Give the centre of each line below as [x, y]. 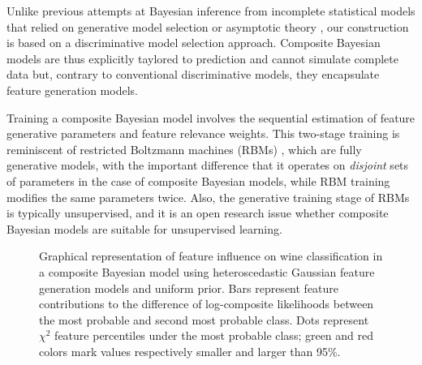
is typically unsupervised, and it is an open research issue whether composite [198, 213]
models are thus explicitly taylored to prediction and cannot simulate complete [202, 58]
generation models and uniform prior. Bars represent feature [189, 288]
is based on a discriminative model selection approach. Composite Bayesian [194, 43]
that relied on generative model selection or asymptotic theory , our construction [208, 26]
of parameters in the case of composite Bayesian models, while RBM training [198, 180]
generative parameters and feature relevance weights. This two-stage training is [203, 133]
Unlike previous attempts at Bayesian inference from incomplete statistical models [211, 11]
